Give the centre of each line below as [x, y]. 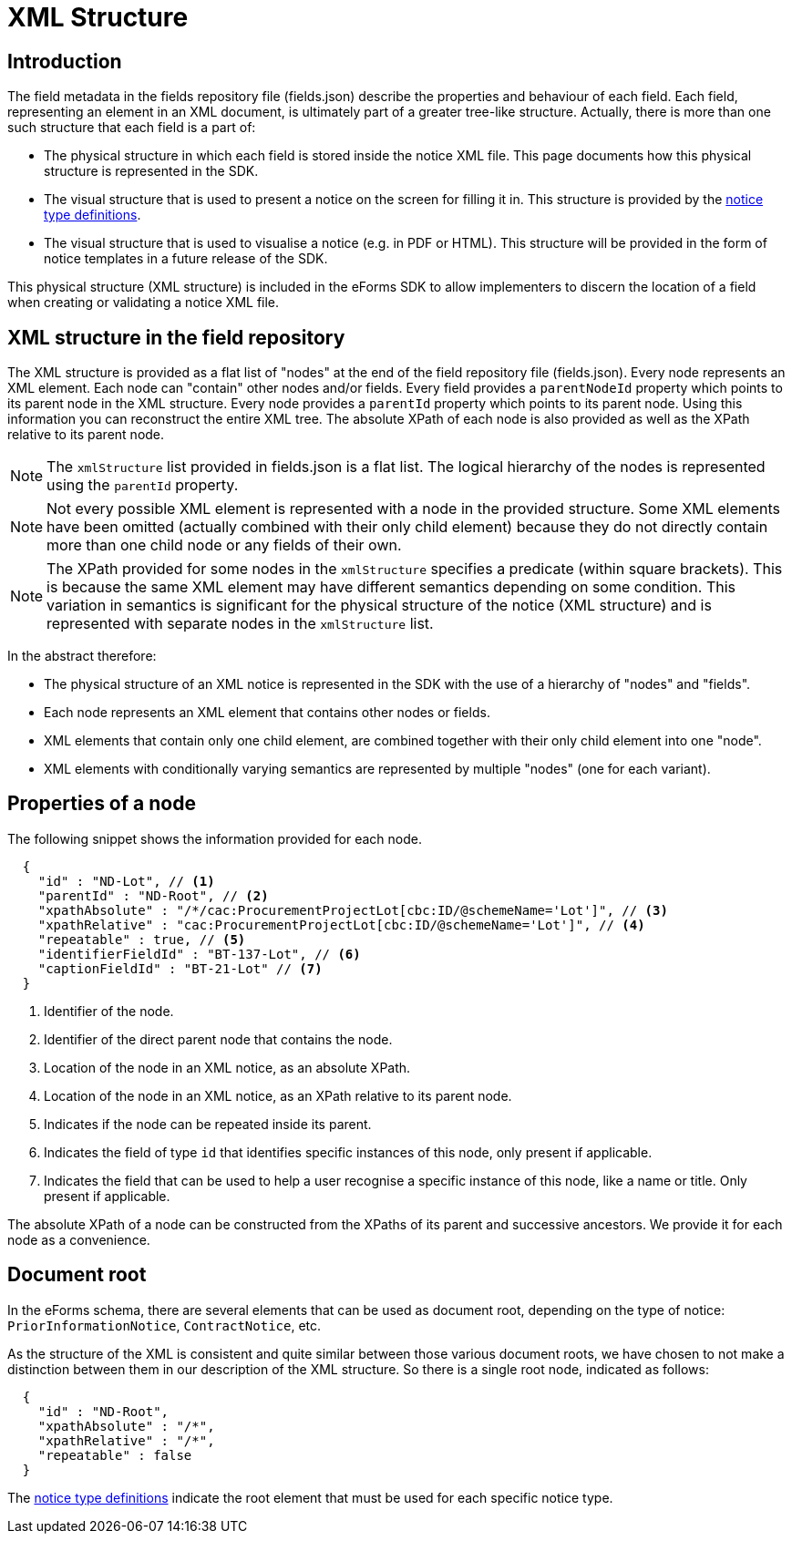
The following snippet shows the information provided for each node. [215, 838]
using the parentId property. [143, 485]
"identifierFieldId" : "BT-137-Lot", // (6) [199, 954]
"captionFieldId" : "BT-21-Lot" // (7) [180, 968]
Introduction [65, 61]
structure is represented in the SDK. [151, 171]
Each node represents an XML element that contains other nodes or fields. [267, 713]
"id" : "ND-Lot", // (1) [126, 881]
